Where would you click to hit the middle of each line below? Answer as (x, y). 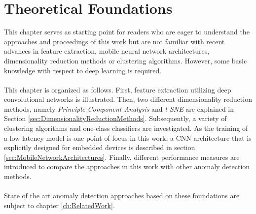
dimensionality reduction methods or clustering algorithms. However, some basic (126, 60)
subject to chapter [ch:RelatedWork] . (59, 205)
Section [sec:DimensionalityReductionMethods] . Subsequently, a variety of (115, 118)
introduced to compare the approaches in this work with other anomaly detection (127, 167)
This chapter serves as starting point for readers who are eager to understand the (127, 32)
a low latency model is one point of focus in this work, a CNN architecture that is (128, 138)
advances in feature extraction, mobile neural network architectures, (107, 51)
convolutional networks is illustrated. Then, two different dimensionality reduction (128, 99)
